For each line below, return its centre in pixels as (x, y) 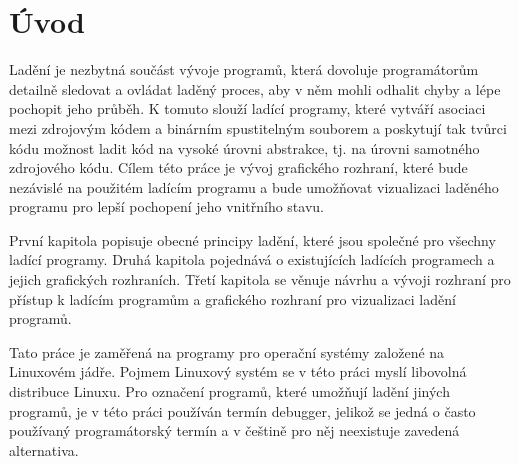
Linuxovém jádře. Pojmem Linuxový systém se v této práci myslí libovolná (238, 371)
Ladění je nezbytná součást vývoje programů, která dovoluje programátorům (244, 69)
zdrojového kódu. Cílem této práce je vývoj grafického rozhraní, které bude (238, 167)
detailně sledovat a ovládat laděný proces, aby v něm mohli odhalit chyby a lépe (255, 88)
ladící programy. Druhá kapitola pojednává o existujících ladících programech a (252, 259)
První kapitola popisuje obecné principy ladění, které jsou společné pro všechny (252, 239)
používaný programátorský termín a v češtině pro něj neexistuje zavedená (234, 430)
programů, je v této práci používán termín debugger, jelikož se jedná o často (242, 410)
